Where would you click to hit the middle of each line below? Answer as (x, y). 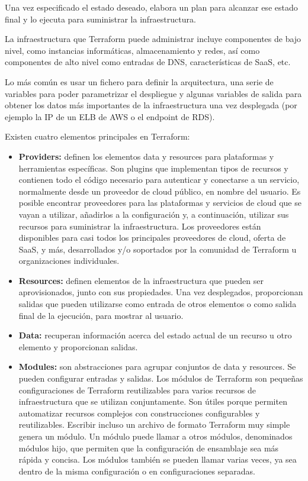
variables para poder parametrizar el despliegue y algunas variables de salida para (153, 93)
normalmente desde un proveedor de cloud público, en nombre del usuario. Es (160, 191)
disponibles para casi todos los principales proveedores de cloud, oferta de (152, 238)
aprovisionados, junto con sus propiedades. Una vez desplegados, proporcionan (161, 292)
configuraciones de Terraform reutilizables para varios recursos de (137, 390)
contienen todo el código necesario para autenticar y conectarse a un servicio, (159, 180)
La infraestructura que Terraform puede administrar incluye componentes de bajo (153, 39)
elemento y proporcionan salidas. (78, 346)
